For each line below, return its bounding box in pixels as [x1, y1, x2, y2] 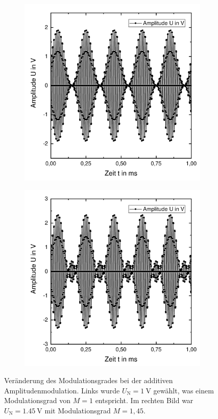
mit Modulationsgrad [44, 405, 111, 415]
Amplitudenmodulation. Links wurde [4, 385, 120, 395]
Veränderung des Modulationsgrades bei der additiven [4, 375, 173, 386]
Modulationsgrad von [4, 395, 71, 406]
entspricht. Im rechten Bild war [95, 395, 193, 406]
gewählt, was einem [153, 385, 214, 395]
